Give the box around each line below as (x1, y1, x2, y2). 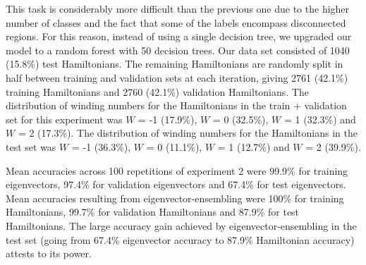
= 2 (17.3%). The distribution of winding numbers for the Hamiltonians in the (18, 125, 358, 140)
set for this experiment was (6, 111, 123, 126)
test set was (6, 139, 56, 154)
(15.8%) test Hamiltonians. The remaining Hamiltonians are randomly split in (6, 56, 343, 71)
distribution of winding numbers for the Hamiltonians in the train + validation (6, 98, 347, 113)
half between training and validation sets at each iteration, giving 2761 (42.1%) (6, 70, 348, 85)
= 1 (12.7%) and (217, 139, 290, 154)
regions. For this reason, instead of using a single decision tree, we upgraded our (6, 29, 352, 44)
